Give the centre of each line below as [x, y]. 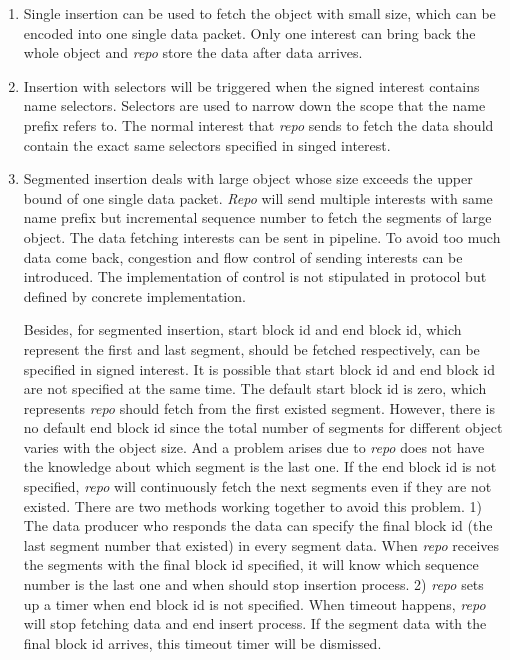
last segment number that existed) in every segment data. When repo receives [261, 544]
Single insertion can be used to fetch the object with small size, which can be [259, 13]
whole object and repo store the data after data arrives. [193, 52]
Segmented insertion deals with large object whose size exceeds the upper [248, 178]
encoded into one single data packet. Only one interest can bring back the [249, 32]
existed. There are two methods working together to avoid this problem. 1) [252, 505]
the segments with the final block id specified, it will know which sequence [251, 564]
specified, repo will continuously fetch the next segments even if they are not [257, 486]
